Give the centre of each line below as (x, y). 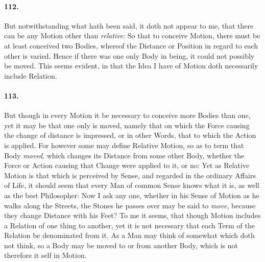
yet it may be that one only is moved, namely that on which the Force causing (127, 125)
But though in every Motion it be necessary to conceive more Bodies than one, (127, 115)
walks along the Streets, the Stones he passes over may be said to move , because (130, 205)
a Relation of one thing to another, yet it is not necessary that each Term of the (129, 225)
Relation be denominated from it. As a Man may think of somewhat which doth (129, 235)
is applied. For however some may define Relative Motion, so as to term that (124, 145)
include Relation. (31, 75)
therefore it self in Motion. (45, 255)
